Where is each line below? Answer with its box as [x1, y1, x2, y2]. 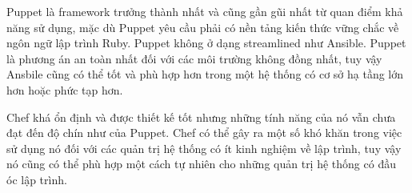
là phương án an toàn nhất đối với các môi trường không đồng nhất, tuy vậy [6, 50, 382, 66]
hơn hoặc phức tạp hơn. [6, 81, 123, 98]
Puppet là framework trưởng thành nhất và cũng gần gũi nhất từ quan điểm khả [6, 3, 403, 19]
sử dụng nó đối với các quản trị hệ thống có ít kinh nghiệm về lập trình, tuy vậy [6, 139, 402, 156]
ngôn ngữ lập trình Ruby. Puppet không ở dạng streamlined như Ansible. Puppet [6, 34, 406, 51]
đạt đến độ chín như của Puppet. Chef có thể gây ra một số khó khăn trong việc [6, 124, 402, 141]
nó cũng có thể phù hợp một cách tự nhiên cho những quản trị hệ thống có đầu [6, 155, 396, 172]
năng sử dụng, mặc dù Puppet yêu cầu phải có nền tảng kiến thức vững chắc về [6, 18, 399, 35]
